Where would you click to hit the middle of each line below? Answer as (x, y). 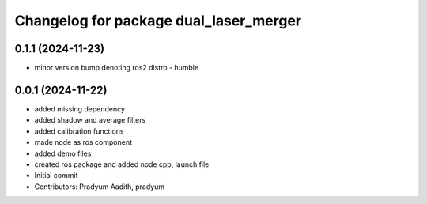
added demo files (63, 153)
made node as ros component (83, 142)
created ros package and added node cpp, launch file (122, 164)
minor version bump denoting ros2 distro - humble (117, 68)
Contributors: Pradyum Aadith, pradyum (100, 187)
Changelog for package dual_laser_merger (158, 21)
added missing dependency (80, 109)
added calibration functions (79, 131)
